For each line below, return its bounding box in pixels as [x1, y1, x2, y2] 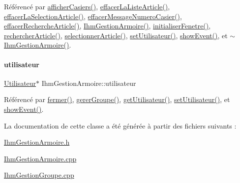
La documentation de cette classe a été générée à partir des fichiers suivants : [4, 120, 237, 131]
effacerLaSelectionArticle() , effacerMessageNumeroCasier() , [4, 11, 182, 21]
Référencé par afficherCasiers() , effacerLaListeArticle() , [4, 1, 170, 11]
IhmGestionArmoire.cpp [4, 153, 77, 163]
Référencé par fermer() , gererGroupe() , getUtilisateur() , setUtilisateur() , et [4, 94, 230, 105]
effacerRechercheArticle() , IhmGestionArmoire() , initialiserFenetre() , [4, 21, 211, 31]
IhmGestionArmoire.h [4, 137, 70, 147]
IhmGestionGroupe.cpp [4, 170, 74, 180]
